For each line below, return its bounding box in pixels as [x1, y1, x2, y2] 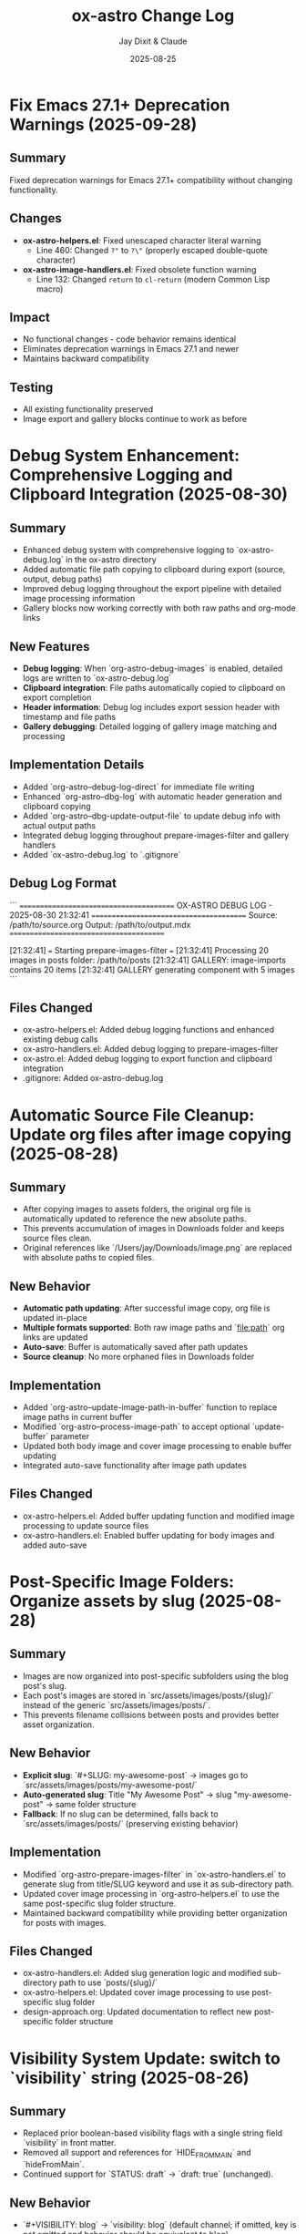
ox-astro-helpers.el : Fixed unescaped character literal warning [22, 234, 261, 246]
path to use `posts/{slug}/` [58, 1977, 158, 1988]
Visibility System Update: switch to [9, 2048, 280, 2069]
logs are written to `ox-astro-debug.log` [22, 673, 172, 684]
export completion [22, 692, 92, 703]
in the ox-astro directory [65, 554, 157, 565]
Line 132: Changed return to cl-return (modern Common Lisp [36, 273, 270, 284]
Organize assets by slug [9, 1591, 196, 1611]
